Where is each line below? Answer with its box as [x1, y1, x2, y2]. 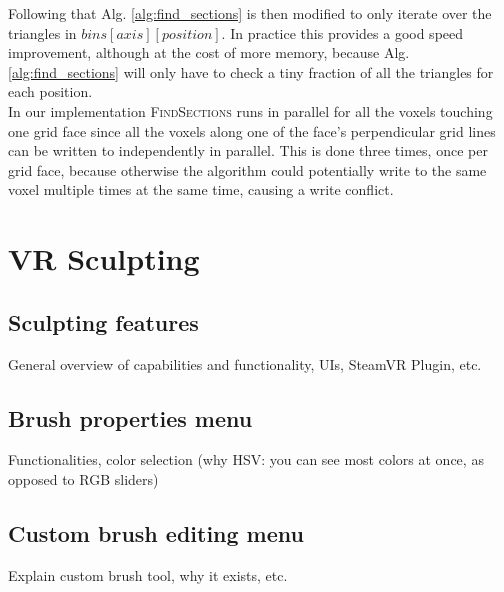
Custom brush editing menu [8, 517, 304, 548]
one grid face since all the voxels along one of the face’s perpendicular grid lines [8, 120, 496, 141]
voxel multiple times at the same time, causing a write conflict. [8, 179, 394, 200]
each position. [8, 81, 93, 102]
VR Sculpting [8, 238, 200, 279]
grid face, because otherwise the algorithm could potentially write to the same [8, 159, 487, 180]
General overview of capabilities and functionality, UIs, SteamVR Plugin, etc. [8, 353, 482, 374]
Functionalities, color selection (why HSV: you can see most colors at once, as [8, 449, 484, 470]
